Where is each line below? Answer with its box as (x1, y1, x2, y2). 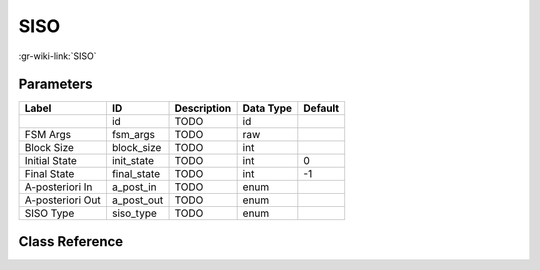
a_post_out (111, 193, 164, 207)
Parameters (18, 76, 93, 93)
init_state (111, 154, 155, 168)
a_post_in (111, 180, 157, 194)
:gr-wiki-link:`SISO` (18, 50, 97, 62)
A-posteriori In (24, 180, 93, 194)
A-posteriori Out (24, 193, 101, 207)
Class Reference (18, 233, 124, 250)
